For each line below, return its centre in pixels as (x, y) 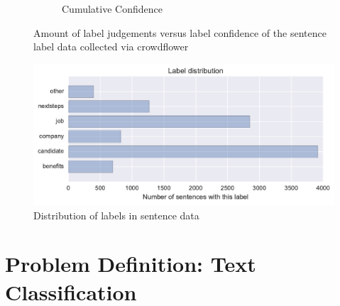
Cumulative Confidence (112, 9)
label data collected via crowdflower (111, 47)
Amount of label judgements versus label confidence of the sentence (180, 32)
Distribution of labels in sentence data (116, 215)
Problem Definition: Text (131, 264)
